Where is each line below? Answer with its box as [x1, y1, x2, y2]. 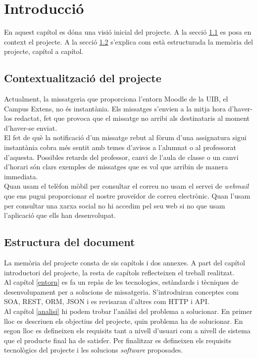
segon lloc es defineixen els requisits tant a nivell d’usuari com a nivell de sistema [4, 325, 251, 336]
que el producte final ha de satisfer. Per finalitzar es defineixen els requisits [4, 335, 231, 345]
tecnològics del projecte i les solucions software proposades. [4, 345, 183, 355]
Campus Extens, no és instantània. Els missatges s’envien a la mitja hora [4, 103, 226, 113]
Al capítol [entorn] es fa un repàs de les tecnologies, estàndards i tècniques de [4, 277, 239, 287]
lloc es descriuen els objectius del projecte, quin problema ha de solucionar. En [4, 315, 243, 326]
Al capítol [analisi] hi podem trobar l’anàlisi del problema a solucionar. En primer [4, 306, 253, 316]
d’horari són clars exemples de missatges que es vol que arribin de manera [4, 161, 228, 172]
